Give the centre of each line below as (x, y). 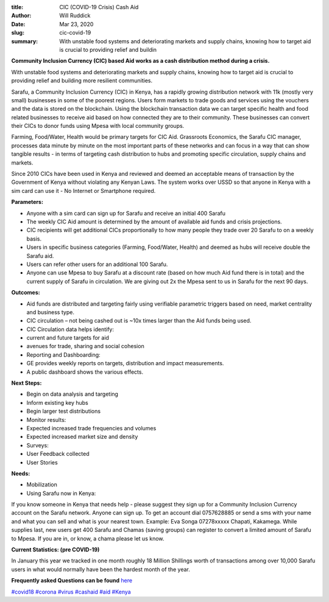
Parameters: (27, 202)
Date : (18, 24)
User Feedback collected (58, 454)
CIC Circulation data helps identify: (70, 329)
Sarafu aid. (40, 256)
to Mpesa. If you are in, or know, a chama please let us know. (88, 538)
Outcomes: (26, 293)
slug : (18, 33)
